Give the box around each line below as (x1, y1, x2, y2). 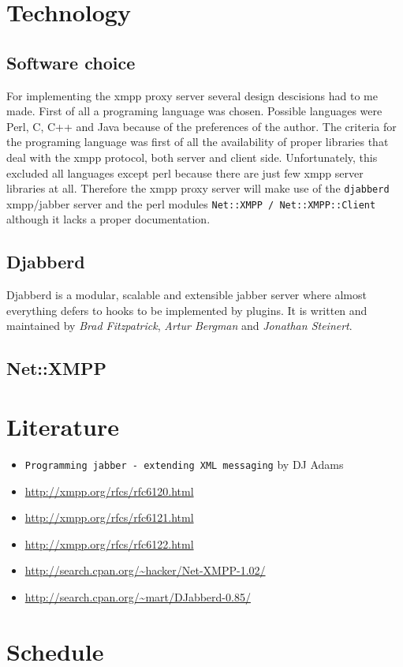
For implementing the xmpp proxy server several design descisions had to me (6, 87, 378, 103)
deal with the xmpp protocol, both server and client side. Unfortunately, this (6, 148, 378, 165)
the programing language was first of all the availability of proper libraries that (6, 133, 389, 150)
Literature (6, 410, 119, 442)
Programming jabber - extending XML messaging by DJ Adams (24, 455, 344, 472)
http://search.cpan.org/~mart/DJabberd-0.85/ (24, 588, 251, 605)
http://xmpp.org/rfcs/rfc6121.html (24, 509, 194, 526)
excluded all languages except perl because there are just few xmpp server (6, 164, 364, 181)
